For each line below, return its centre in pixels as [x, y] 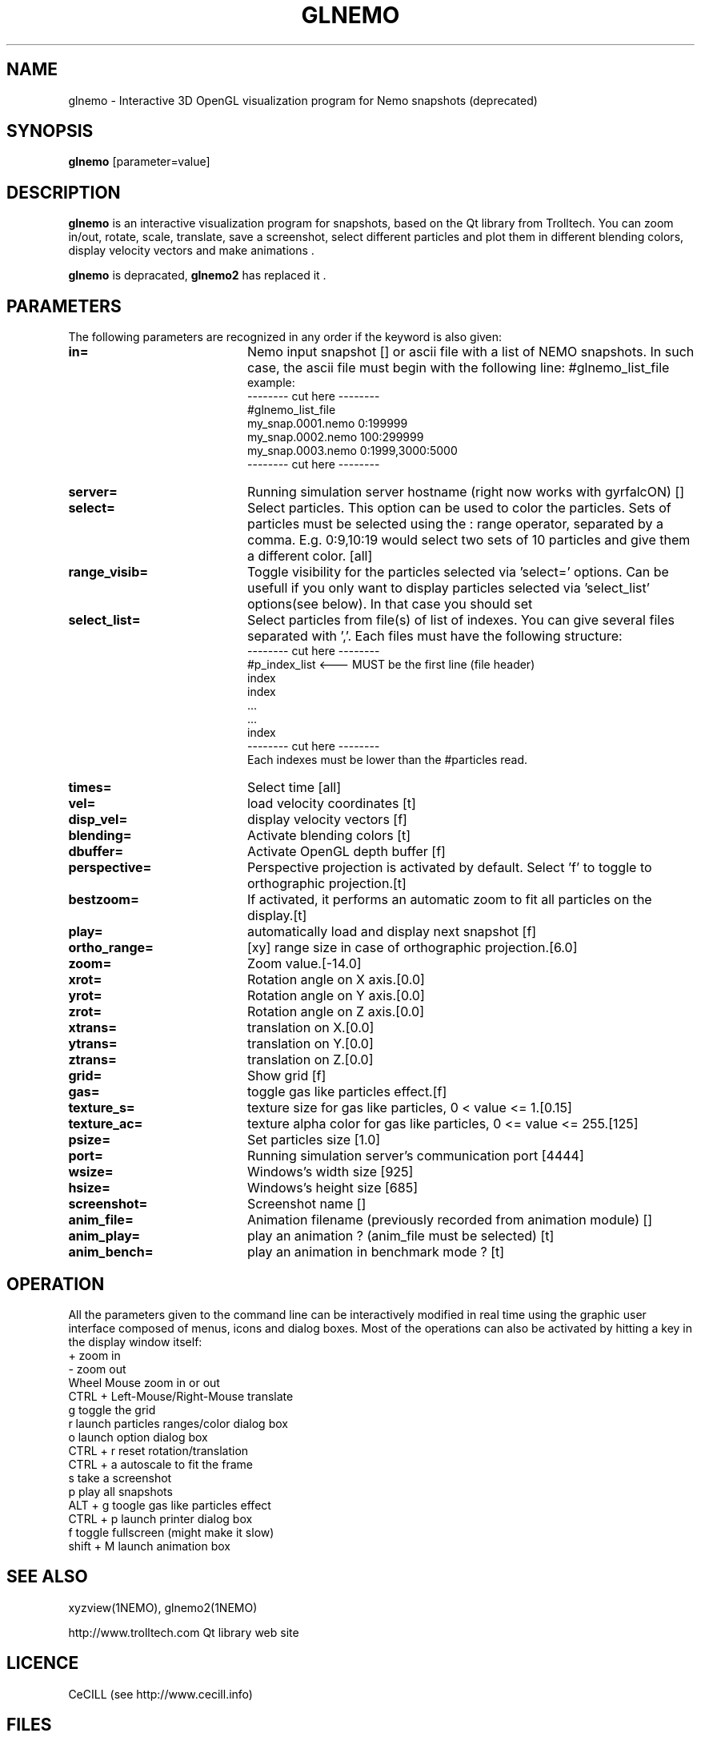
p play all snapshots [120, 1491]
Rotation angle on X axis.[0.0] [336, 980]
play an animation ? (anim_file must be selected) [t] [401, 1236]
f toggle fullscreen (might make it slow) [171, 1532]
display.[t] [277, 916]
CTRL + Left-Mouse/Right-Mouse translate [181, 1396]
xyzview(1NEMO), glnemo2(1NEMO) [163, 1607]
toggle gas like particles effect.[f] [347, 1092]
